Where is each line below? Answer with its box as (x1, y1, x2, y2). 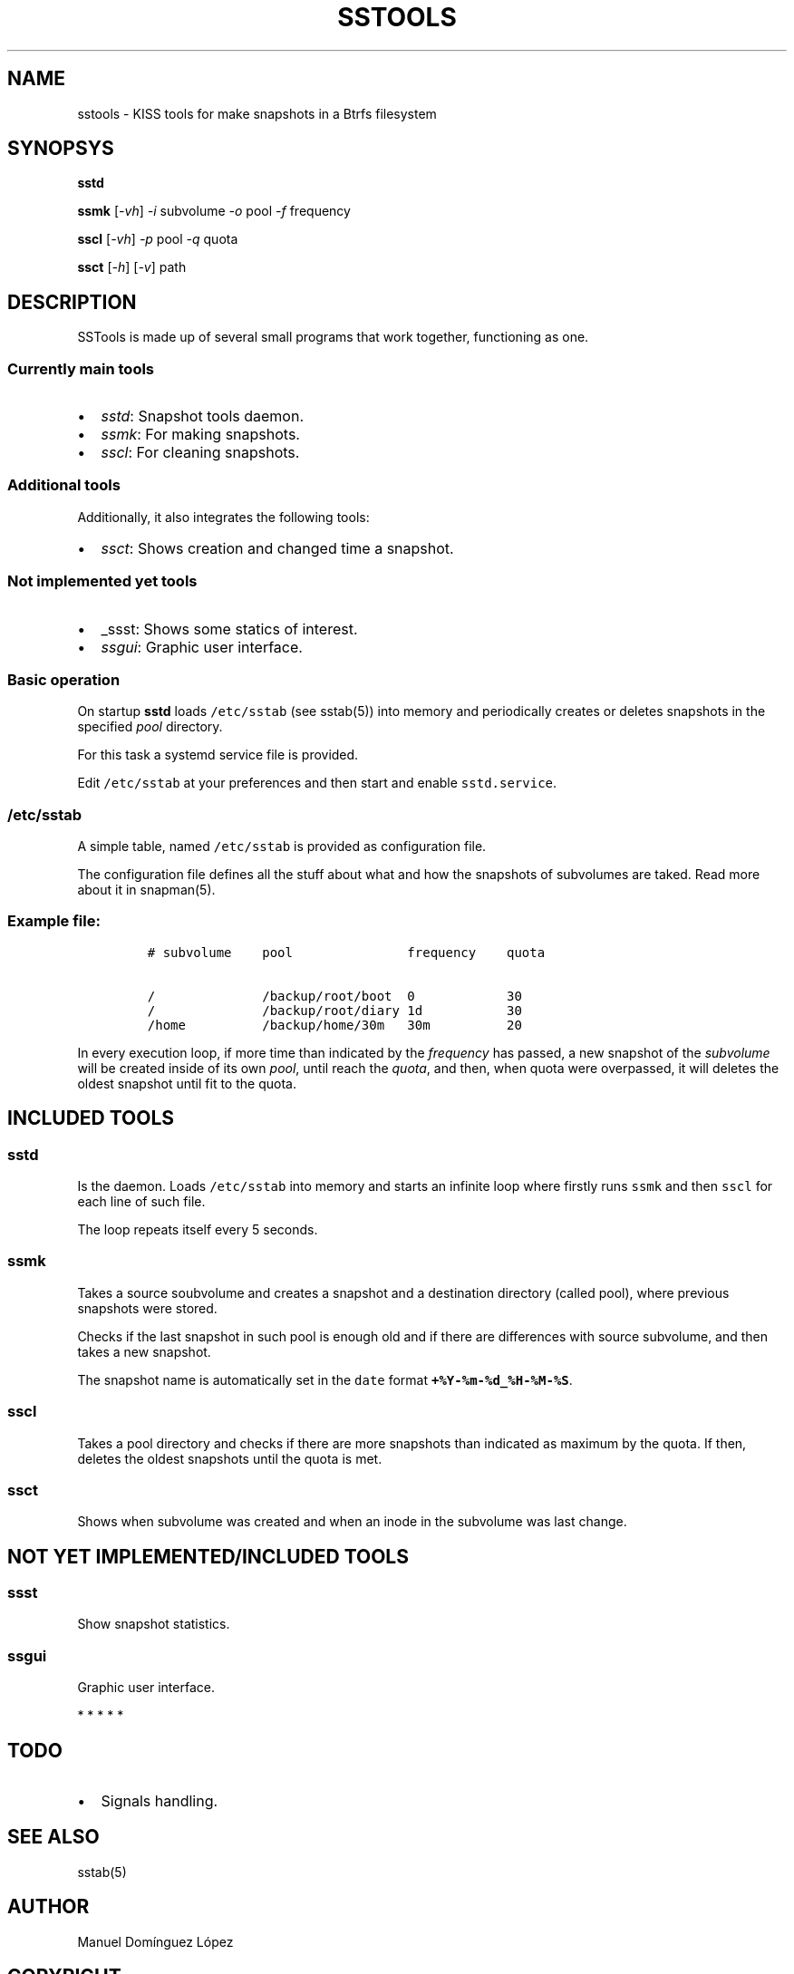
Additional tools (7, 476, 121, 495)
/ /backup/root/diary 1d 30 (147, 1002, 522, 1018)
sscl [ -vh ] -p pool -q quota (77, 231, 238, 247)
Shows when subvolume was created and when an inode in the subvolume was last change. (77, 1514, 627, 1530)
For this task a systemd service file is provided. (77, 747, 359, 763)
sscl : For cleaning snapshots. (101, 443, 300, 462)
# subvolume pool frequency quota (147, 944, 546, 960)
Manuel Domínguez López (77, 1933, 234, 1950)
